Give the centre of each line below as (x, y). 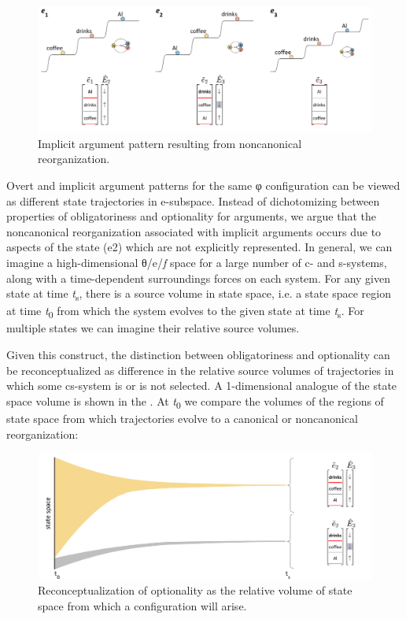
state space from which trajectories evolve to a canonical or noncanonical (182, 418)
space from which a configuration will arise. (142, 605)
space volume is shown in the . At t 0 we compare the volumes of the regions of (195, 402)
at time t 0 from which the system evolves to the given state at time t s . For (185, 312)
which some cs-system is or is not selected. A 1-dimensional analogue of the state (202, 385)
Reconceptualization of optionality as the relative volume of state (195, 589)
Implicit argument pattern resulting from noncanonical (170, 143)
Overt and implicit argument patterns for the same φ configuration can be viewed (203, 185)
